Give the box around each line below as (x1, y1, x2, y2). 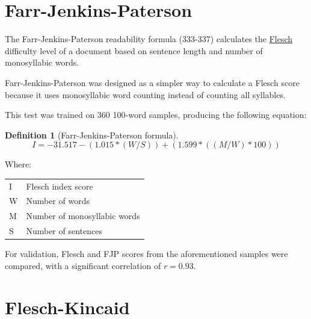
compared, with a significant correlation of (5, 259, 161, 271)
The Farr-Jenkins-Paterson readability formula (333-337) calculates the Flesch (5, 33, 293, 45)
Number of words (26, 194, 90, 207)
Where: (5, 158, 31, 170)
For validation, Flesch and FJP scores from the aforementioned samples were (5, 247, 288, 260)
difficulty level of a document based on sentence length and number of (5, 44, 263, 57)
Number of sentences (26, 225, 102, 237)
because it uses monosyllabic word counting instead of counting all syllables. (5, 88, 286, 101)
